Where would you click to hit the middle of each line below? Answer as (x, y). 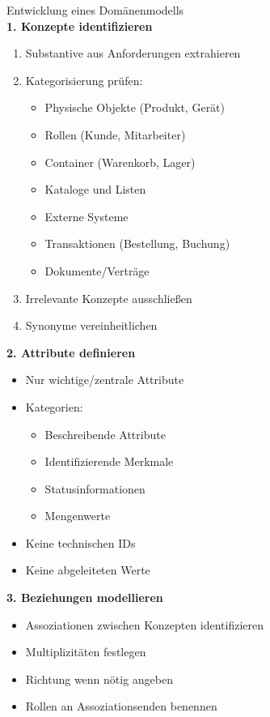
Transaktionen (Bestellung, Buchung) (137, 243)
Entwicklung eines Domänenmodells (95, 10)
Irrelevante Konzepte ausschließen (109, 298)
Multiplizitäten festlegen (86, 652)
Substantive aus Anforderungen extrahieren (133, 53)
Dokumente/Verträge (97, 270)
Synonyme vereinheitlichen (91, 325)
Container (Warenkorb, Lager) (120, 162)
